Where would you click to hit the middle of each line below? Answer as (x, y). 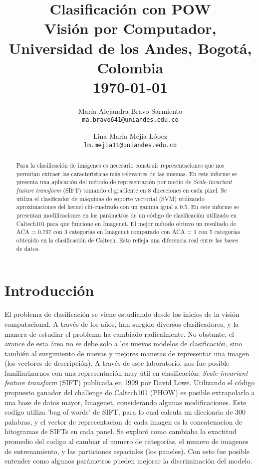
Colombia (130, 67)
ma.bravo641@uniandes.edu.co (130, 120)
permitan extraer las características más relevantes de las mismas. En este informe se (127, 173)
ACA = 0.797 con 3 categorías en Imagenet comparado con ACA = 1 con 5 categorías (128, 232)
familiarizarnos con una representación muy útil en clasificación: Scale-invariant (126, 372)
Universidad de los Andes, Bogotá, (130, 48)
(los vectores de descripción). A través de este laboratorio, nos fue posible (117, 363)
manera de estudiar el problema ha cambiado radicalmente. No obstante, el (119, 334)
